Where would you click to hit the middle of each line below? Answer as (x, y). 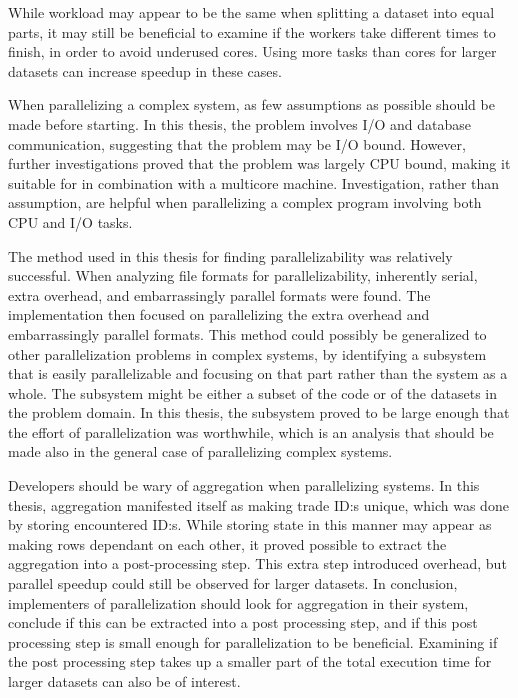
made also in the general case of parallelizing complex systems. (200, 451)
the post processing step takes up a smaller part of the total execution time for (250, 661)
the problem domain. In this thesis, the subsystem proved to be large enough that (259, 412)
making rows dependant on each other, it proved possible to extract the (227, 543)
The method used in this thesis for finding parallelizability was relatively (230, 255)
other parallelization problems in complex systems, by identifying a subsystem (247, 353)
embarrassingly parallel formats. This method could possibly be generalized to (247, 333)
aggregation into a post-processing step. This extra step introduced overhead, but (257, 563)
